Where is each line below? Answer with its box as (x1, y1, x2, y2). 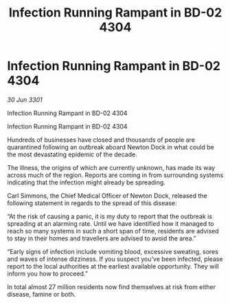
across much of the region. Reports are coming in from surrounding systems (7, 171, 224, 179)
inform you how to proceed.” (7, 269, 88, 277)
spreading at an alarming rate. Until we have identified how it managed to (7, 219, 214, 228)
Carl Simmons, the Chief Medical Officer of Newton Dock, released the (7, 191, 207, 200)
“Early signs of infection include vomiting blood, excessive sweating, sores (7, 247, 218, 255)
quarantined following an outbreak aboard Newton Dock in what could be (7, 143, 214, 151)
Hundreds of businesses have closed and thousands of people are (7, 136, 196, 144)
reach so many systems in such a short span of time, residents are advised (7, 227, 220, 235)
